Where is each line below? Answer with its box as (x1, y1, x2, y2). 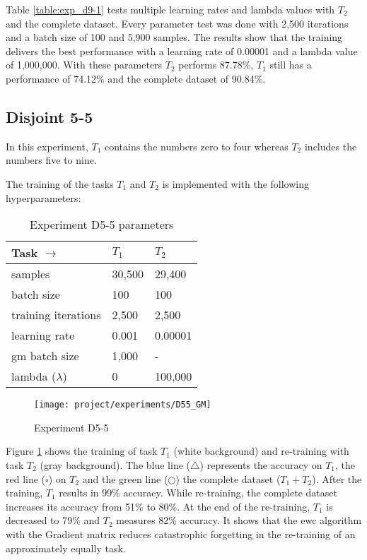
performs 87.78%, (178, 57, 254, 72)
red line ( (6, 471, 46, 486)
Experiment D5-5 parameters (30, 216, 174, 233)
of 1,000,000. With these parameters (6, 57, 163, 72)
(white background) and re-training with (173, 443, 349, 458)
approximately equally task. (6, 540, 126, 555)
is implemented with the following (162, 176, 309, 191)
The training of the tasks (6, 176, 114, 191)
